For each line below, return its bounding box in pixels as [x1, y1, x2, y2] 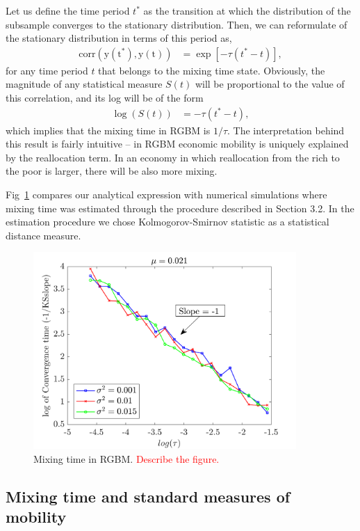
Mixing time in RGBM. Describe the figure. [33, 452, 220, 466]
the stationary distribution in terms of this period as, [6, 31, 232, 45]
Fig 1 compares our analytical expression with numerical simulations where [6, 187, 327, 201]
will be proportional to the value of [195, 77, 345, 91]
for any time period [6, 63, 88, 77]
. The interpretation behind [227, 122, 345, 137]
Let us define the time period [6, 3, 130, 17]
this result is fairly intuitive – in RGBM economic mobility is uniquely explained [6, 136, 349, 151]
